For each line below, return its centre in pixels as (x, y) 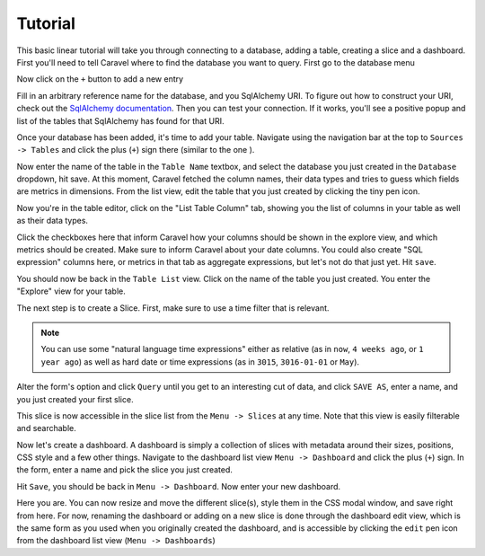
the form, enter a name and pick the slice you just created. (125, 470)
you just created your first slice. (75, 399)
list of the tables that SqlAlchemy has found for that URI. (120, 120)
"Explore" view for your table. (71, 291)
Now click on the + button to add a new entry (100, 79)
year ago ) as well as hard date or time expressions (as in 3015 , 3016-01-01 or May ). (200, 362)
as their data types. (53, 221)
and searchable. (46, 428)
